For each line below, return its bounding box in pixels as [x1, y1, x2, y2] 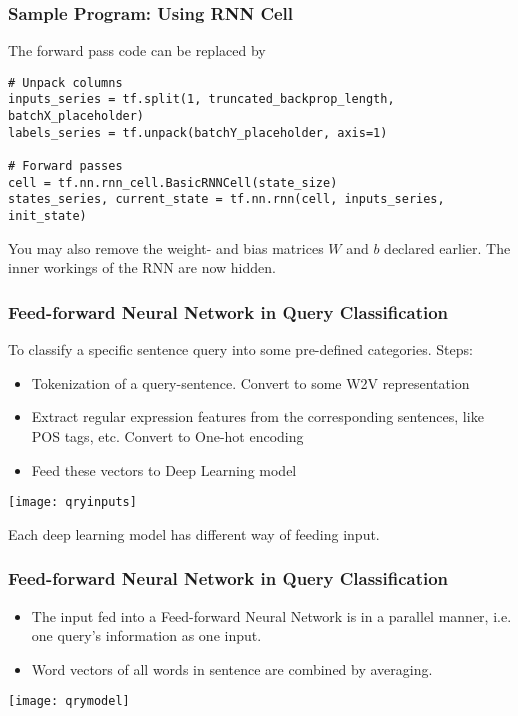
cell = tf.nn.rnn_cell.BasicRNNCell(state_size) [8, 175, 338, 190]
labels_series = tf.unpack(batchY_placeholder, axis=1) [8, 125, 388, 140]
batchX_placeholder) [8, 109, 145, 124]
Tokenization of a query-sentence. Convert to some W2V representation [31, 372, 470, 393]
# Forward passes [8, 159, 123, 174]
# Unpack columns [8, 75, 123, 90]
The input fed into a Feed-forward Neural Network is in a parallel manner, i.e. [31, 605, 512, 626]
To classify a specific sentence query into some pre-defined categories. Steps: [8, 339, 473, 360]
